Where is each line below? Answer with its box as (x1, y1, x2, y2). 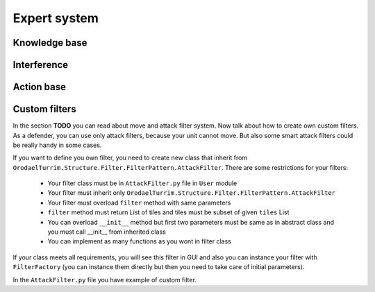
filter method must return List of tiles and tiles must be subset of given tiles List (47, 208, 290, 216)
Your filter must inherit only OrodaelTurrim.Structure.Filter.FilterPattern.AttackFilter (47, 189, 336, 197)
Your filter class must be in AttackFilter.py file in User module (47, 179, 237, 187)
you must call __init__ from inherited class (47, 227, 166, 236)
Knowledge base (12, 37, 87, 49)
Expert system (12, 10, 99, 26)
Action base (12, 81, 66, 93)
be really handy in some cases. (12, 141, 102, 149)
